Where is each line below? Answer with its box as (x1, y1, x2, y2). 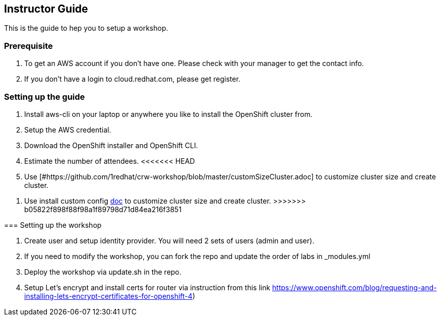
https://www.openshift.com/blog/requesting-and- (272, 283, 437, 292)
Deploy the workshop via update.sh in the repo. (24, 267, 181, 276)
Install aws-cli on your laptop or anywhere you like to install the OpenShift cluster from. (24, 109, 313, 118)
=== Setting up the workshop (4, 220, 102, 229)
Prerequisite (4, 40, 53, 51)
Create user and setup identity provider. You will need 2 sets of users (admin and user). (24, 236, 314, 245)
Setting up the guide (4, 91, 85, 102)
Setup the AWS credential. (24, 125, 111, 134)
